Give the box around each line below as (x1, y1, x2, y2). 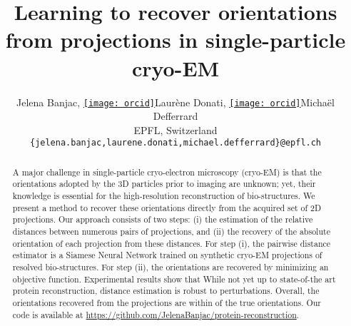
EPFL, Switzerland (133, 122, 218, 137)
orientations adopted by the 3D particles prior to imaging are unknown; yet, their (12, 178, 316, 190)
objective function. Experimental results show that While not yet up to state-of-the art (12, 272, 336, 285)
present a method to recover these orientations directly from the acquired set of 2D (12, 201, 322, 213)
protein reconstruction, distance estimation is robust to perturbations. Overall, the (12, 285, 320, 297)
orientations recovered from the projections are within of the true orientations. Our (12, 297, 322, 309)
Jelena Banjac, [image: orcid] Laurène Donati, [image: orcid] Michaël (16, 94, 335, 109)
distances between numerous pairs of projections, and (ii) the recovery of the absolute (12, 225, 330, 238)
